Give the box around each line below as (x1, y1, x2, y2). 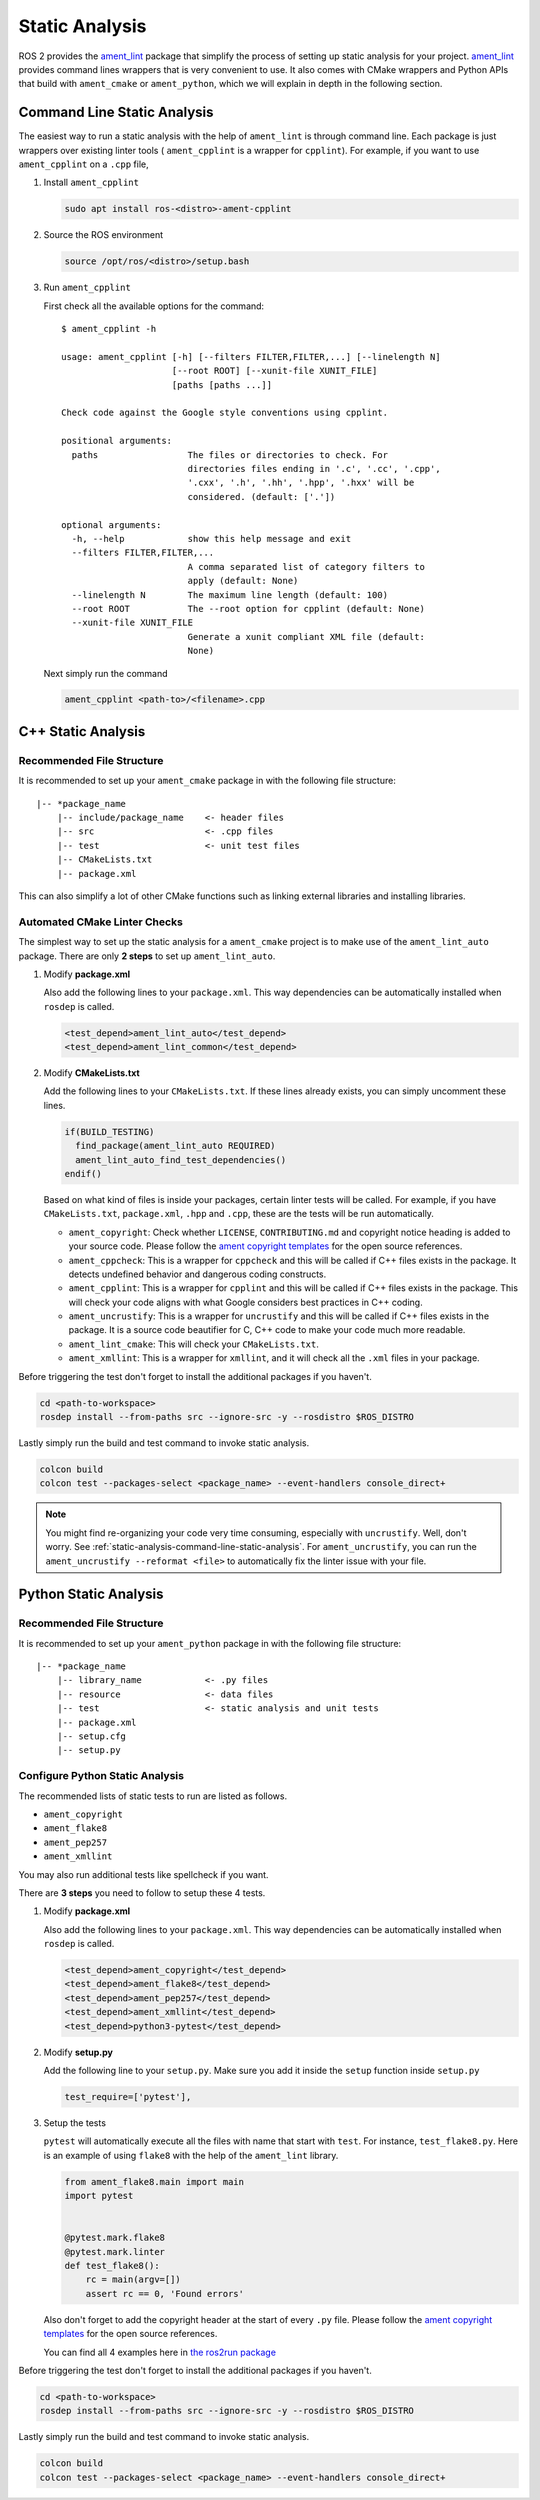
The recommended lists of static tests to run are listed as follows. (18, 1790, 288, 1802)
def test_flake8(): (64, 2260, 160, 2272)
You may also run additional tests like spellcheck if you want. (18, 1868, 269, 1880)
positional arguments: (61, 435, 173, 447)
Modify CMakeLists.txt (43, 1067, 140, 1079)
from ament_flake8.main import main (64, 2176, 245, 2187)
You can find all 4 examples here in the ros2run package (43, 2346, 277, 2358)
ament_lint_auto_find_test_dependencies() (75, 1154, 287, 1165)
